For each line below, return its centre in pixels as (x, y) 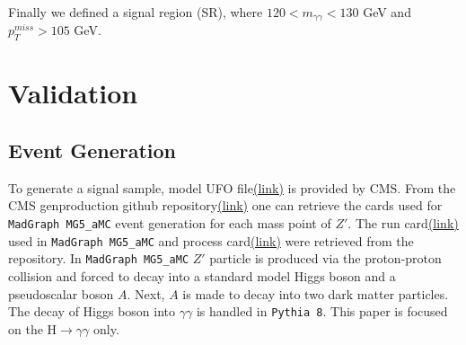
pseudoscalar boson (61, 293)
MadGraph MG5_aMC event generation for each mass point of (170, 223)
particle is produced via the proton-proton (325, 258)
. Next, (146, 293)
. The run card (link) (403, 223)
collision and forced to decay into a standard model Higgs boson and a (202, 275)
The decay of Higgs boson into (92, 311)
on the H (33, 328)
